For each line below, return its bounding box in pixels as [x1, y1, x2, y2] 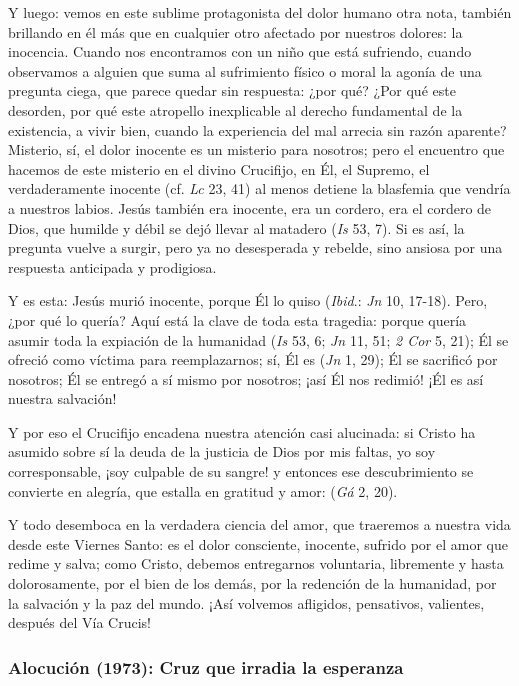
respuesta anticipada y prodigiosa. [8, 256, 217, 277]
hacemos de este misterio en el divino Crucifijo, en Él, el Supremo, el [8, 158, 430, 179]
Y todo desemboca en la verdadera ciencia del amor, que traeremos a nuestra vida [8, 514, 511, 535]
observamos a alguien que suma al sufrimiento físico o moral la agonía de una [8, 60, 482, 81]
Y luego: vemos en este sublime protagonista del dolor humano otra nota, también [8, 2, 512, 22]
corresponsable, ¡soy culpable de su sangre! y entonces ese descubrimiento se [8, 461, 474, 482]
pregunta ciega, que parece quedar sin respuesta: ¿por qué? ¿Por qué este [8, 80, 456, 101]
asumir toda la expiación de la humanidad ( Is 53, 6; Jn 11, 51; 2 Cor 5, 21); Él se [8, 329, 509, 350]
